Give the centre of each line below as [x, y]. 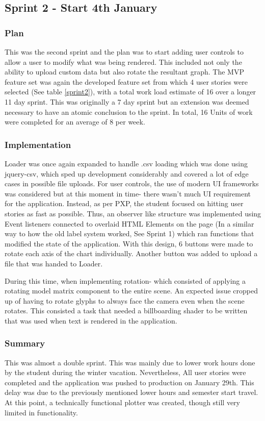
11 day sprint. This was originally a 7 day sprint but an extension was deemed [127, 101]
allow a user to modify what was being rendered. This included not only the [123, 61]
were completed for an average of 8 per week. [75, 122]
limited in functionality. [41, 412]
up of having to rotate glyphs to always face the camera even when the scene [125, 300]
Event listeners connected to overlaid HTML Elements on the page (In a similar [129, 223]
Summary [25, 343]
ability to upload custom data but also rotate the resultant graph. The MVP [124, 72]
